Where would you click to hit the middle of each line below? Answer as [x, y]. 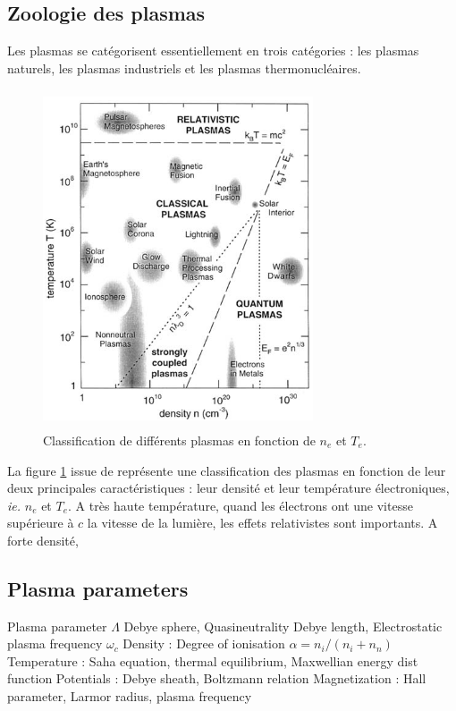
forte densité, [43, 540]
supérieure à [41, 523]
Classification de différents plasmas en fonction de [179, 440]
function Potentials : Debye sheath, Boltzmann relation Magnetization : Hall [217, 678]
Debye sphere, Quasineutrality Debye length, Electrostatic [283, 626]
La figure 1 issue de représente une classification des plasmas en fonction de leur [227, 470]
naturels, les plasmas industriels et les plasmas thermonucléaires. [184, 68]
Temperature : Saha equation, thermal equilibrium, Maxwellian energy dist [213, 660]
